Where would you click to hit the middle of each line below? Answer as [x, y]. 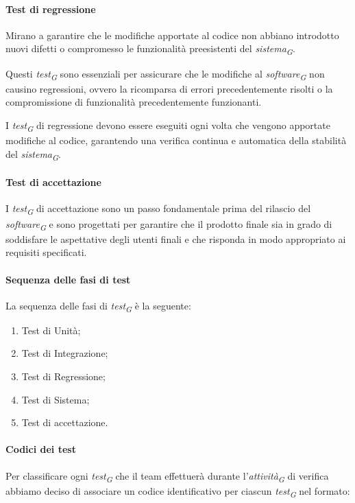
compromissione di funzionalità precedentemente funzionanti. [134, 102]
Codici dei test [41, 449]
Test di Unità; [51, 330]
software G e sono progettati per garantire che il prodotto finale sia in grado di [169, 224]
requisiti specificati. [46, 252]
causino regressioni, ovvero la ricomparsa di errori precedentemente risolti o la [169, 88]
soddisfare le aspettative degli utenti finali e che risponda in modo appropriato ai [176, 238]
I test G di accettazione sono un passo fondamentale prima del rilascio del [158, 209]
